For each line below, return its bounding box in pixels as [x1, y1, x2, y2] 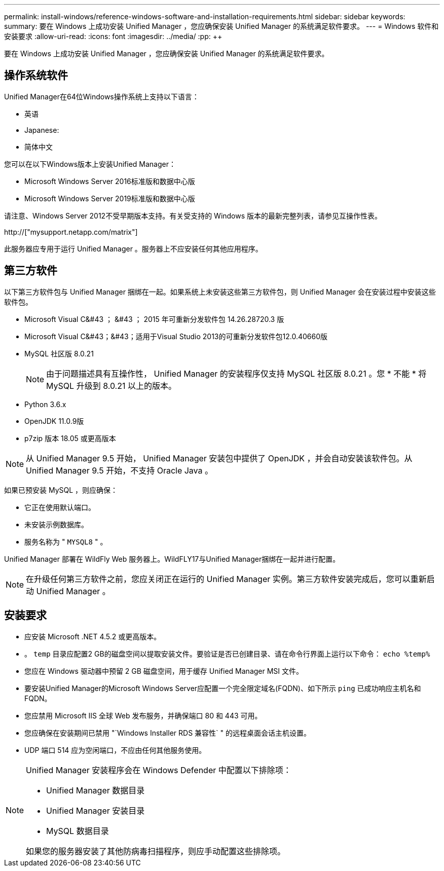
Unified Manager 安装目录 [46, 805, 145, 816]
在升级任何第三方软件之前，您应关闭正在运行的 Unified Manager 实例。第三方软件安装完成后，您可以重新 [26, 573, 427, 584]
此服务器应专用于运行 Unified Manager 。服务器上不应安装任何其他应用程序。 [4, 244, 263, 253]
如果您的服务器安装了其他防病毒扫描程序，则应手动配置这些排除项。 [26, 846, 286, 856]
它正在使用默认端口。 [24, 502, 95, 512]
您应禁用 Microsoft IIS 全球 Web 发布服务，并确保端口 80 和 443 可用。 [24, 711, 262, 720]
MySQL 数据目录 [46, 825, 109, 836]
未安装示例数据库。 [24, 520, 88, 529]
